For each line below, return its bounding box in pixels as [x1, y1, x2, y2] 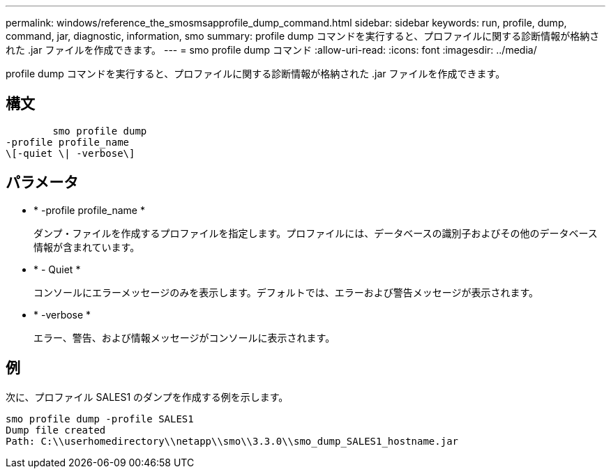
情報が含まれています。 [33, 240, 140, 253]
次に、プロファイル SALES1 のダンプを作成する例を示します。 [6, 390, 289, 403]
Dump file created [6, 424, 106, 436]
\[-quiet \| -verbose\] [6, 147, 135, 159]
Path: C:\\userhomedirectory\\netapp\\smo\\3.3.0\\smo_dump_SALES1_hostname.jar [6, 435, 459, 447]
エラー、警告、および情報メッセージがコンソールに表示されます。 [33, 331, 335, 344]
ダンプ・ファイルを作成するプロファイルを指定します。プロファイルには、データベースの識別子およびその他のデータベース [33, 227, 598, 239]
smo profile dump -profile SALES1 [6, 413, 194, 425]
